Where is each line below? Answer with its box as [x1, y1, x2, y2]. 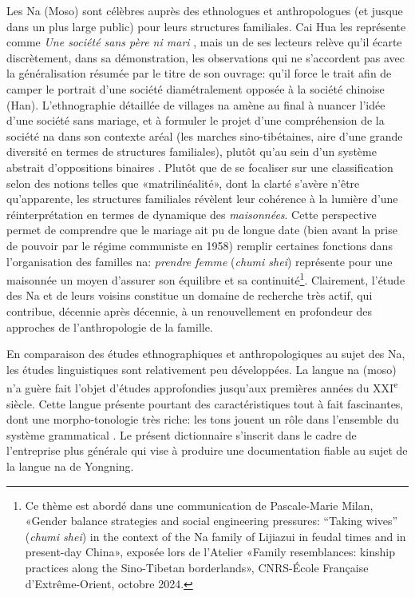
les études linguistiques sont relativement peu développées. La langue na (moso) [6, 360, 397, 377]
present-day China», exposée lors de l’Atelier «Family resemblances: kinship [25, 543, 395, 560]
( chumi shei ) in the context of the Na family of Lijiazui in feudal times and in [25, 527, 406, 544]
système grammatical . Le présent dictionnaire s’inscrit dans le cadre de [6, 426, 357, 443]
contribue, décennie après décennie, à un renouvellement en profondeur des [6, 302, 373, 319]
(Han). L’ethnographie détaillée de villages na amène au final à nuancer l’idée [6, 96, 385, 113]
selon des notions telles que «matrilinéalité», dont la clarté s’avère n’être [6, 174, 360, 191]
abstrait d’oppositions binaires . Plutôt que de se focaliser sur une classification [6, 158, 393, 175]
